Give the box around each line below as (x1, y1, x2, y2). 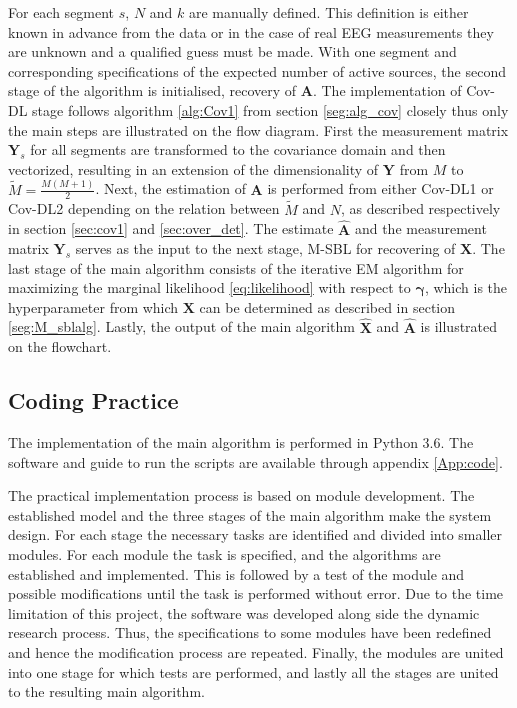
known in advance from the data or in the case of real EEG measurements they (8, 21, 494, 42)
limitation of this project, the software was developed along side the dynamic (8, 602, 480, 623)
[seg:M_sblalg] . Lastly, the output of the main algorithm (8, 316, 356, 337)
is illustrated (420, 316, 498, 337)
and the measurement (354, 218, 487, 239)
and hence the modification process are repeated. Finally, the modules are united (8, 642, 504, 663)
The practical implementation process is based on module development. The (8, 485, 475, 506)
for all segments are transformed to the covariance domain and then (30, 139, 446, 160)
